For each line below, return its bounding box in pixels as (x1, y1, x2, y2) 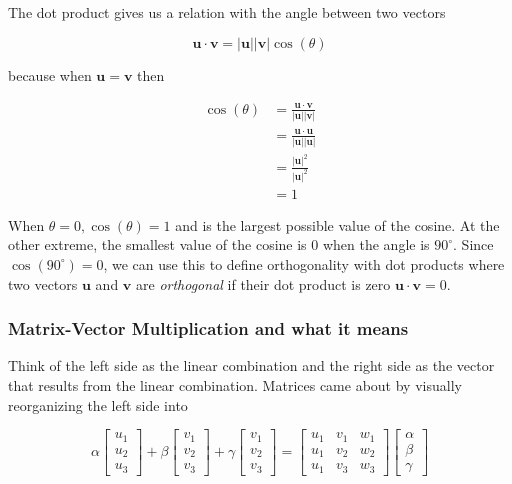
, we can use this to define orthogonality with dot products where (103, 253, 505, 274)
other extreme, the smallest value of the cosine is (8, 234, 307, 255)
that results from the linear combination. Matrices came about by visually (8, 374, 462, 395)
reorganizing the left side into (8, 394, 188, 415)
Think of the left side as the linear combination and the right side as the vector (8, 355, 495, 376)
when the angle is (322, 234, 430, 255)
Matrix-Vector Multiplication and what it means (8, 316, 409, 341)
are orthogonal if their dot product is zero (136, 273, 391, 294)
